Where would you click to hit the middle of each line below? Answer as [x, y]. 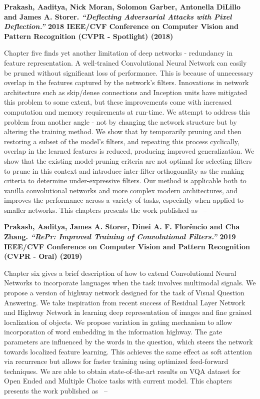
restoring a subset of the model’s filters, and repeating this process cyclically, [122, 141]
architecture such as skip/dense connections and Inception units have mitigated [126, 92]
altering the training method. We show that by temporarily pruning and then [123, 131]
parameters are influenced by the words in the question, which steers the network [128, 341]
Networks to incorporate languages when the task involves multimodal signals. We [130, 283]
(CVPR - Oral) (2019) [43, 256]
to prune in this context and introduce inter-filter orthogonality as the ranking [124, 170]
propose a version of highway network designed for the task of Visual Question [124, 293]
